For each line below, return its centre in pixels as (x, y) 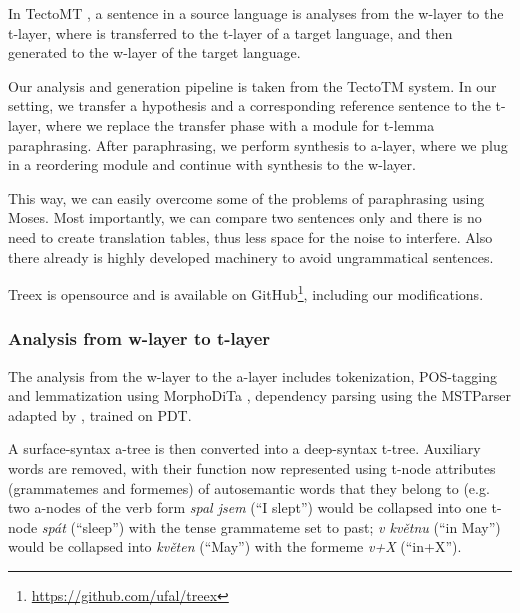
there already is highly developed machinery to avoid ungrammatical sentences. (251, 256)
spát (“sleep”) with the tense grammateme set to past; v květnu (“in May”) (271, 526)
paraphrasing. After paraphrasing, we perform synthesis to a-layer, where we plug (258, 144)
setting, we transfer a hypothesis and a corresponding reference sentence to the (249, 105)
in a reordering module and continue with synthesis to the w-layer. (212, 164)
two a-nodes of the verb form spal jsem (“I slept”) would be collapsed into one (247, 507)
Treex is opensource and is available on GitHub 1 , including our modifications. (246, 292)
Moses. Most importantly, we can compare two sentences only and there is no (245, 217)
